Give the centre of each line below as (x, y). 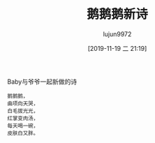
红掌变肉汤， (23, 118)
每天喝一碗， (23, 126)
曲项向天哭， (23, 103)
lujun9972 (117, 34)
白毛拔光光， (23, 111)
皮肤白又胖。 (23, 133)
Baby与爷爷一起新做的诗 (42, 82)
